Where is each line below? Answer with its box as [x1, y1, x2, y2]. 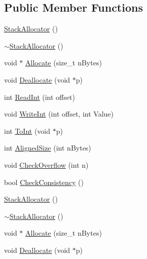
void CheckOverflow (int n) [4, 159, 89, 170]
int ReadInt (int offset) [4, 91, 75, 102]
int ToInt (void [4, 125, 51, 136]
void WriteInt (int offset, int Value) [4, 108, 114, 119]
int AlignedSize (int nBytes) [4, 142, 91, 153]
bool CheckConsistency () [4, 176, 84, 187]
